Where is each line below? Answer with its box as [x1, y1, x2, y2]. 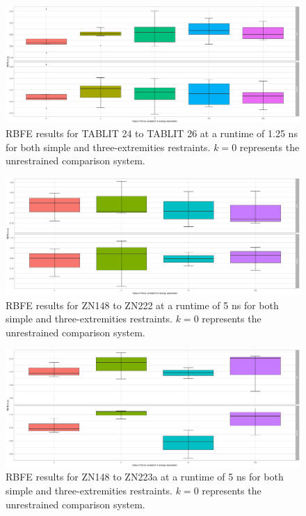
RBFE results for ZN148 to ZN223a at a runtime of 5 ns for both [6, 469, 284, 484]
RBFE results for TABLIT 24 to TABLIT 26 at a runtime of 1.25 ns [6, 125, 298, 140]
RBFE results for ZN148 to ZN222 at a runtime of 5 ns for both [6, 297, 279, 312]
